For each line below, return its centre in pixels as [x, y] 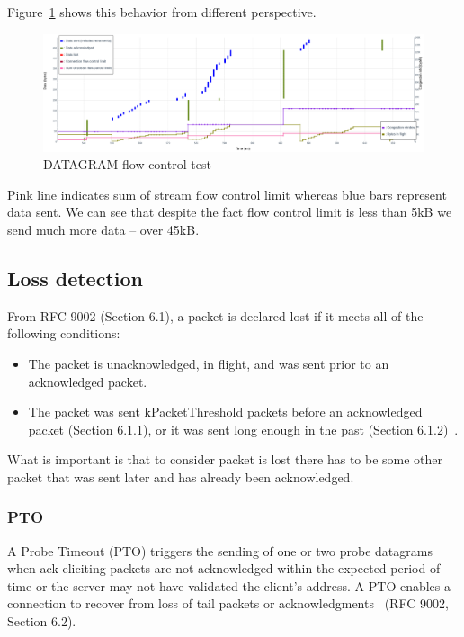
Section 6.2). [42, 621]
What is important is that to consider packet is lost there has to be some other [225, 459]
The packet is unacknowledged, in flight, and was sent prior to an [209, 363]
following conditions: [64, 333]
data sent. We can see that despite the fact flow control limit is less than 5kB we [230, 212]
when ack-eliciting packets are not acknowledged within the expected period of [224, 568]
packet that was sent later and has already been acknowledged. [181, 476]
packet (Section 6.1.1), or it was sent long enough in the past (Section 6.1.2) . [243, 429]
